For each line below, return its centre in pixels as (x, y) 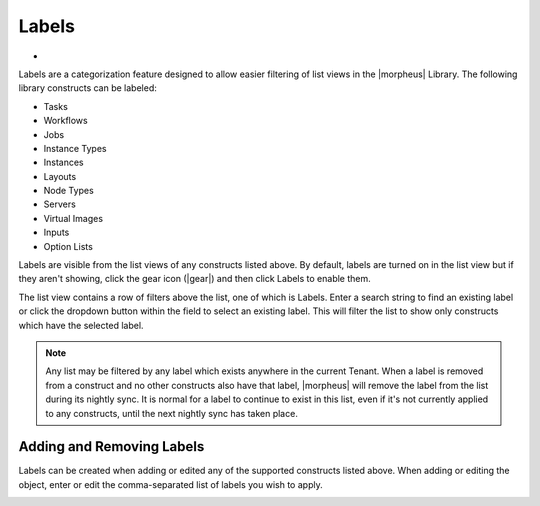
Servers (60, 204)
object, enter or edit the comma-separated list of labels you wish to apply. (171, 484)
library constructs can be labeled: (87, 88)
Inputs (56, 232)
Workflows (66, 121)
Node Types (68, 191)
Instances (63, 162)
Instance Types (75, 148)
